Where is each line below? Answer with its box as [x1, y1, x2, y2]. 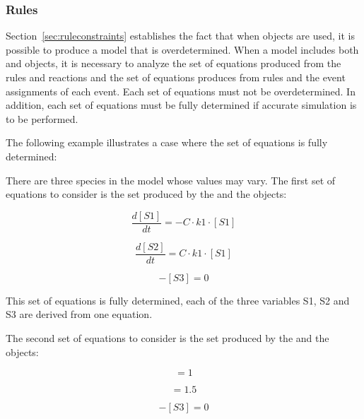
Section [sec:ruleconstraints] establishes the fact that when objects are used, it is [6, 28, 355, 43]
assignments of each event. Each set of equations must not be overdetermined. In [6, 83, 356, 98]
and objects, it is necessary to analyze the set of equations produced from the [6, 56, 341, 71]
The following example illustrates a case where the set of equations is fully [6, 135, 328, 150]
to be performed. [6, 111, 78, 126]
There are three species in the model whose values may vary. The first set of [6, 172, 336, 187]
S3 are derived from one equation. [6, 307, 153, 321]
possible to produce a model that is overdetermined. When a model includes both [6, 42, 359, 57]
